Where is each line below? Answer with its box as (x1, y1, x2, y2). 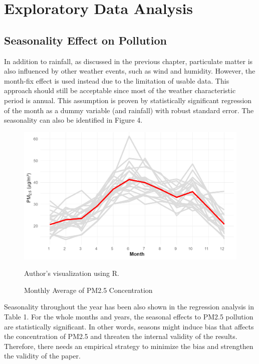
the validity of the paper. (4, 350, 81, 361)
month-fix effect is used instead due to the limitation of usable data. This (4, 75, 229, 86)
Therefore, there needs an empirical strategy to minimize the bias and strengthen (4, 340, 253, 351)
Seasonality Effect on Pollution (4, 32, 167, 48)
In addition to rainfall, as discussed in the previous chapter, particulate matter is (4, 56, 253, 66)
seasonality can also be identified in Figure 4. (4, 115, 143, 125)
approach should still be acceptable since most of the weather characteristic (4, 85, 236, 96)
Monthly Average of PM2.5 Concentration (24, 284, 153, 295)
